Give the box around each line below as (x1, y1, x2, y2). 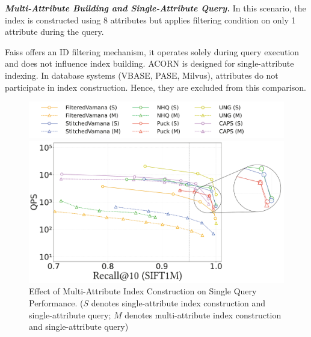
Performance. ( (29, 297, 84, 309)
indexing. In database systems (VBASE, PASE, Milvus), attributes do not (5, 68, 279, 81)
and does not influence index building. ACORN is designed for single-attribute (5, 57, 294, 70)
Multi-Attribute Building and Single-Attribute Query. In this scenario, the (5, 2, 306, 14)
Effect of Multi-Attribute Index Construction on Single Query (29, 285, 257, 297)
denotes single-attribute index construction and (91, 297, 266, 309)
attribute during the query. (5, 25, 104, 38)
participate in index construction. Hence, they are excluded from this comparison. (5, 80, 306, 93)
